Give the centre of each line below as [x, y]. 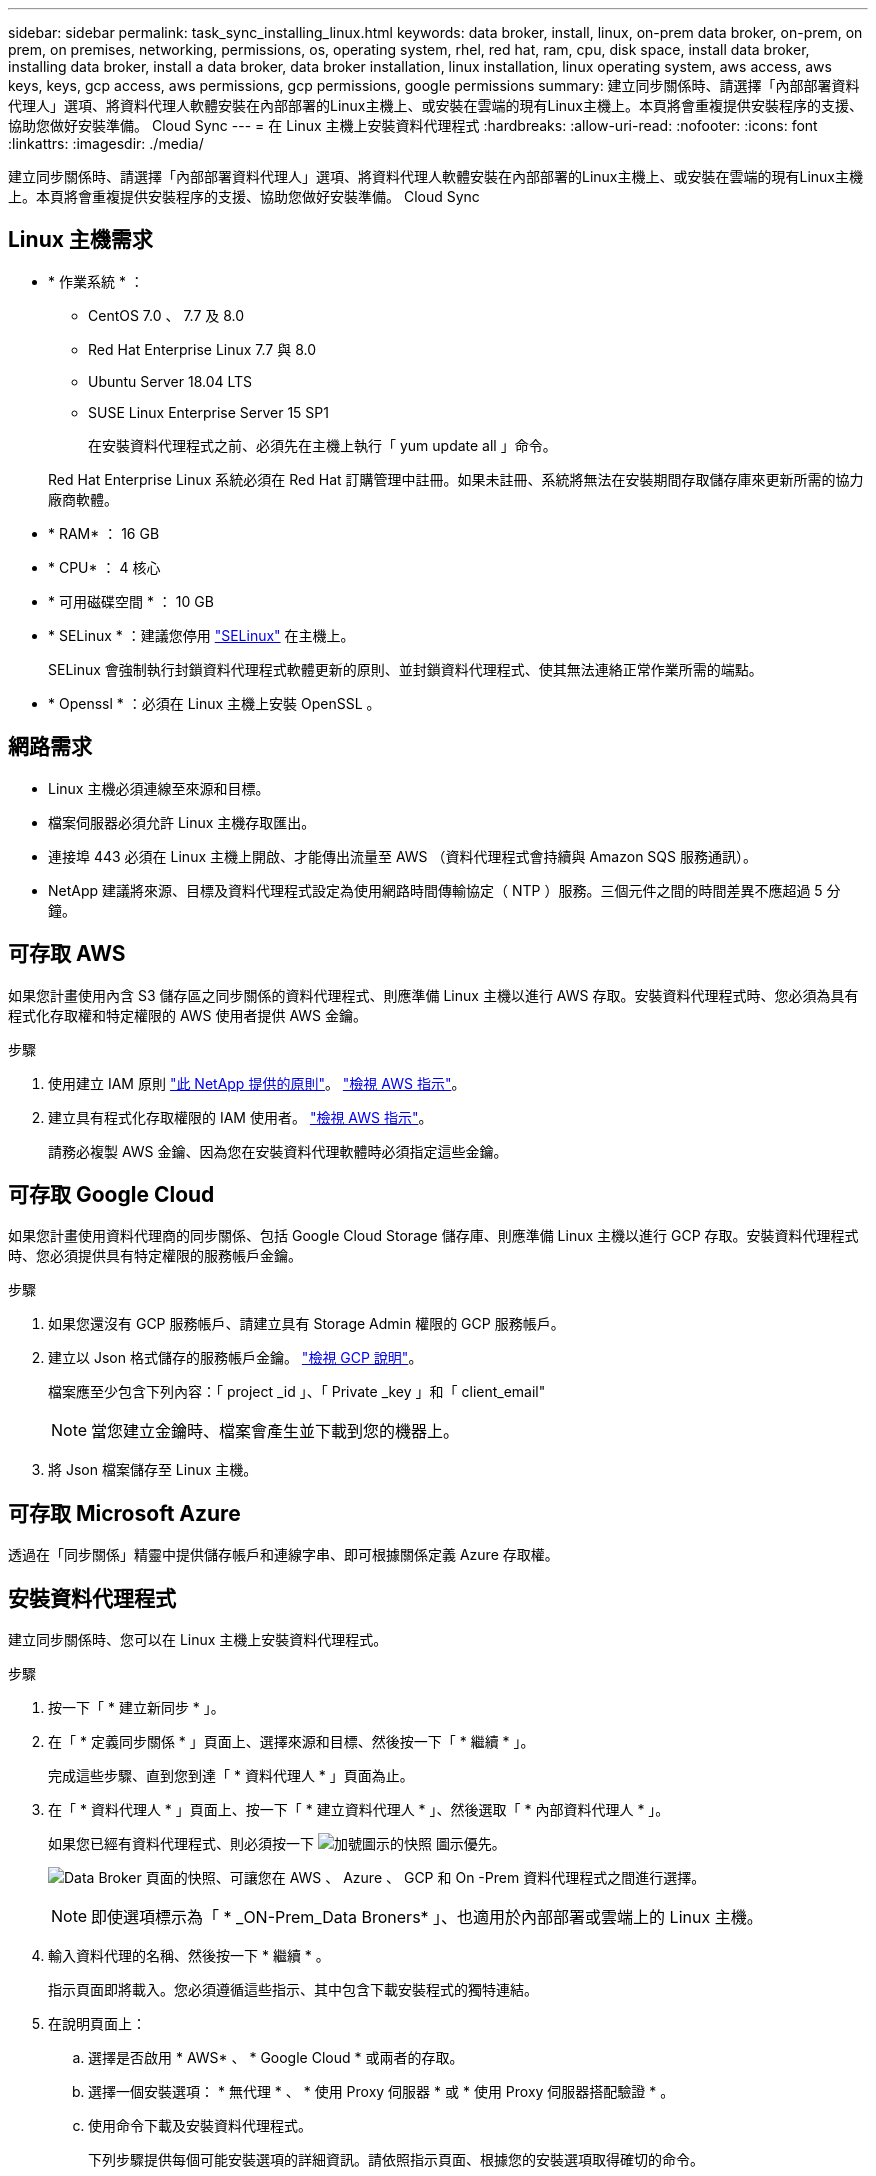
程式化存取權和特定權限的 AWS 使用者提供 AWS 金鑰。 [188, 1015]
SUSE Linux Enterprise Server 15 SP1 [208, 412]
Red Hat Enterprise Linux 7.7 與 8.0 [202, 349]
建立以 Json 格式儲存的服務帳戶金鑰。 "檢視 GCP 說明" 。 [235, 1358]
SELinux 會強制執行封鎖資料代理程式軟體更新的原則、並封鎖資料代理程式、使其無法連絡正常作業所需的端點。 [405, 669]
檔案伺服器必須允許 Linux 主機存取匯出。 [182, 822]
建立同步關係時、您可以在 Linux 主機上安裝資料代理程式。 [198, 1640]
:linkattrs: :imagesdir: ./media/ [106, 143]
